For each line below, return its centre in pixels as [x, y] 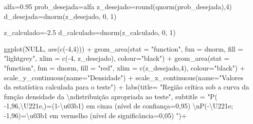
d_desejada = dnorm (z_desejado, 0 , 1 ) [60, 16]
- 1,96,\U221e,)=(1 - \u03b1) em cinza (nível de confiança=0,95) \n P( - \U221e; [118, 106]
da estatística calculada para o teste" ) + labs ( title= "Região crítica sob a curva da [126, 87]
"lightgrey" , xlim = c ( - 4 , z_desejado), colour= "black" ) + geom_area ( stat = [117, 58]
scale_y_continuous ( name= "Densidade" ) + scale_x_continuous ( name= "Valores [124, 77]
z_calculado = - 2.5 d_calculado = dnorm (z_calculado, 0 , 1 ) [90, 32]
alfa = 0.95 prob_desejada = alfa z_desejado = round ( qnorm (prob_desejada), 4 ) [118, 6]
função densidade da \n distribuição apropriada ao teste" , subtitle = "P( [111, 96]
